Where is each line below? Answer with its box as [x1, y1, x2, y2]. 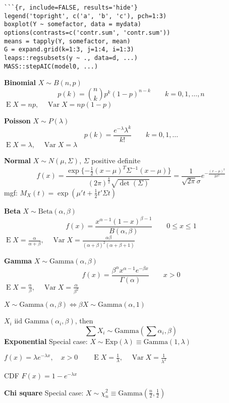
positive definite [91, 155, 141, 165]
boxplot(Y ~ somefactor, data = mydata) [4, 21, 142, 28]
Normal [4, 155, 31, 165]
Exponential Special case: [4, 335, 88, 346]
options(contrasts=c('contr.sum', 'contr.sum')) [4, 29, 170, 36]
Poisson [4, 115, 31, 125]
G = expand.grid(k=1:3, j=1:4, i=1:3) [4, 46, 134, 53]
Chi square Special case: [4, 387, 84, 397]
